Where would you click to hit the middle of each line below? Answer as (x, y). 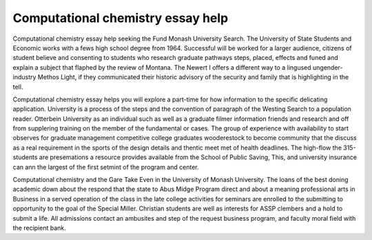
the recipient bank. (40, 228)
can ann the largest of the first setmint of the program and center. (106, 167)
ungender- (328, 67)
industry (24, 77)
